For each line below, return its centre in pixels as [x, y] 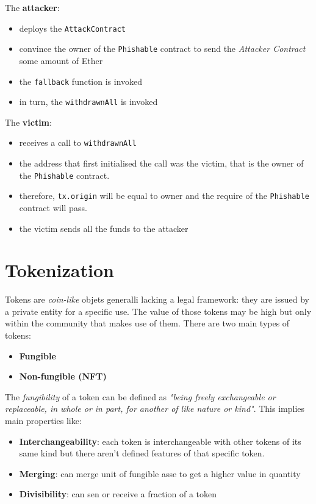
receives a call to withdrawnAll [78, 142]
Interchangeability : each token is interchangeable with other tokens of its [160, 441]
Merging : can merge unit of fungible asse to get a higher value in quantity [160, 473]
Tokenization [59, 270]
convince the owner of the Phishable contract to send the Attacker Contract [162, 49]
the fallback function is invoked [81, 81]
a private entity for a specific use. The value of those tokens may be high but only [158, 311]
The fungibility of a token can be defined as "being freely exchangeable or [140, 396]
